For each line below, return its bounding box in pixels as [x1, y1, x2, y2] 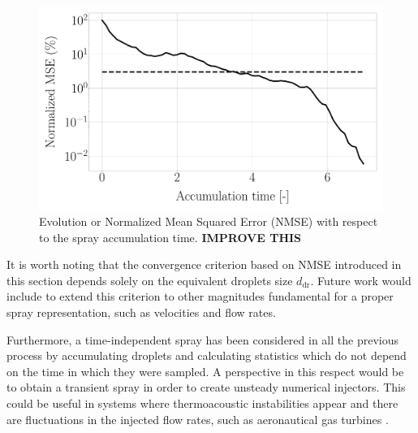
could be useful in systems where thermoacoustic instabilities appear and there [6, 395, 399, 412]
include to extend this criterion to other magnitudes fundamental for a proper [6, 288, 394, 305]
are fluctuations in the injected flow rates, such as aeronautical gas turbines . [6, 410, 389, 427]
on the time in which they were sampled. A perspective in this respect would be [6, 362, 404, 379]
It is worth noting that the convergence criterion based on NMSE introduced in [6, 256, 402, 273]
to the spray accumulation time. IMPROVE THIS [39, 228, 302, 245]
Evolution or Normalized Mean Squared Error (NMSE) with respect [39, 213, 378, 230]
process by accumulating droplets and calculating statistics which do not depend [6, 347, 407, 364]
